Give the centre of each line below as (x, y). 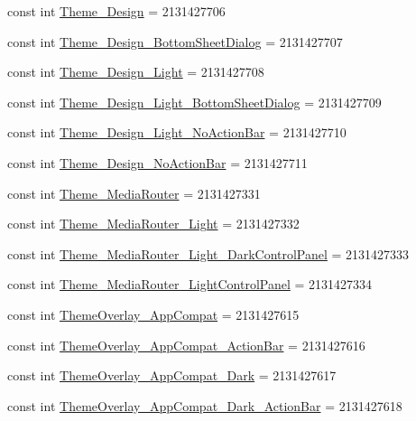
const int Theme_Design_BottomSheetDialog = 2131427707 (175, 41)
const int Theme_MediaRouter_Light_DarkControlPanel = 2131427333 (208, 253)
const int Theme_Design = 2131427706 (116, 11)
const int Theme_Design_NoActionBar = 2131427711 (157, 162)
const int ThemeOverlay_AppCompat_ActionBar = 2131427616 (186, 345)
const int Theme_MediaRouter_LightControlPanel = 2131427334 (190, 284)
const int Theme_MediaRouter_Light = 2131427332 (153, 224)
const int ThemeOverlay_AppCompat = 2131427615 (153, 314)
